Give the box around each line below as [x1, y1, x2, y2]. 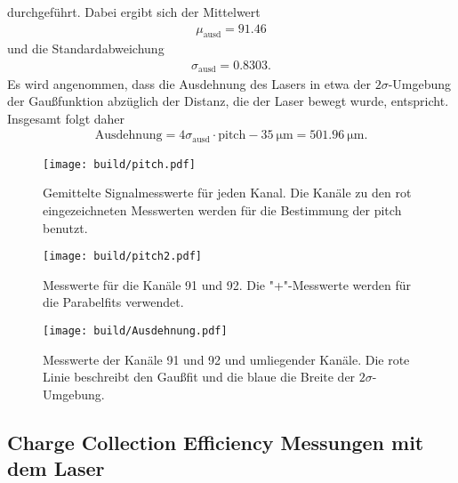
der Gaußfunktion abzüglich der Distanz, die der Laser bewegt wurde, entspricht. [7, 92, 449, 110]
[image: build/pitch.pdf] [43, 157, 196, 171]
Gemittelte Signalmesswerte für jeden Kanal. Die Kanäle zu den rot [43, 183, 412, 202]
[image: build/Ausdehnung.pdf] [43, 325, 228, 338]
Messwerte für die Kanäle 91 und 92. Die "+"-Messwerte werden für [43, 275, 412, 294]
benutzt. [43, 218, 88, 237]
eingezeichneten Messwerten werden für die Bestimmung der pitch [43, 201, 402, 220]
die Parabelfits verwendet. [43, 293, 184, 311]
